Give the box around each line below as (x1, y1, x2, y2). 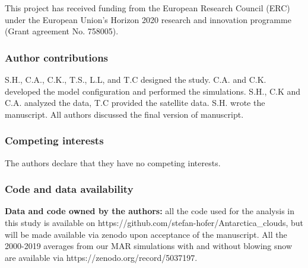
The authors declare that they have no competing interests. (5, 156, 221, 169)
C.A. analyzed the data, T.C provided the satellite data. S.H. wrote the (5, 96, 265, 109)
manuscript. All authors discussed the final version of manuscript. (5, 108, 244, 120)
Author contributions (5, 50, 109, 64)
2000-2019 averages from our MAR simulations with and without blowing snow (5, 240, 293, 252)
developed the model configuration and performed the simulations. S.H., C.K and (5, 85, 301, 97)
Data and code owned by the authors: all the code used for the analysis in (5, 205, 295, 217)
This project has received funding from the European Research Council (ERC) (5, 2, 290, 14)
